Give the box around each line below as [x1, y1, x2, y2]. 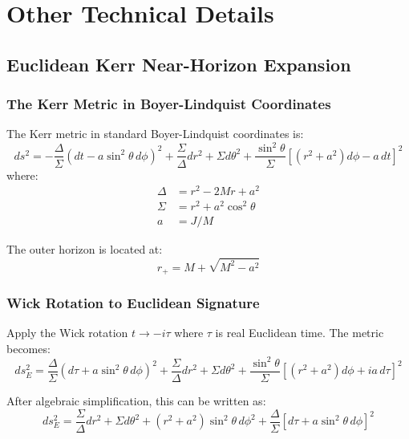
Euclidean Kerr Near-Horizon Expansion [6, 51, 351, 76]
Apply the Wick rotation [6, 324, 128, 341]
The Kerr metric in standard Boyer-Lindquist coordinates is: [6, 125, 304, 142]
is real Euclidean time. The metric [215, 324, 384, 341]
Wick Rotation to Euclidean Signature [6, 293, 260, 312]
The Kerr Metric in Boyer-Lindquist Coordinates [6, 94, 331, 114]
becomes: [6, 339, 51, 356]
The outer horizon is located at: [6, 241, 163, 258]
